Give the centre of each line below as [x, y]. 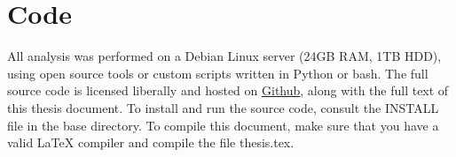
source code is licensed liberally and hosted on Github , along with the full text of [228, 90]
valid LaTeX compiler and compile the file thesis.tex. [151, 142]
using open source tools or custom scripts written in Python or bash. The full [218, 73]
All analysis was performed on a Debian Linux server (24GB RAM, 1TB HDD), [224, 56]
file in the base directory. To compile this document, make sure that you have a [223, 125]
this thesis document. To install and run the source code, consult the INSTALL [223, 107]
